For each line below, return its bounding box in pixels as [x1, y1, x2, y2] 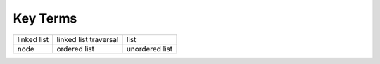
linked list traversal [56, 34, 119, 44]
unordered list [126, 44, 173, 53]
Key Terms [13, 11, 77, 26]
